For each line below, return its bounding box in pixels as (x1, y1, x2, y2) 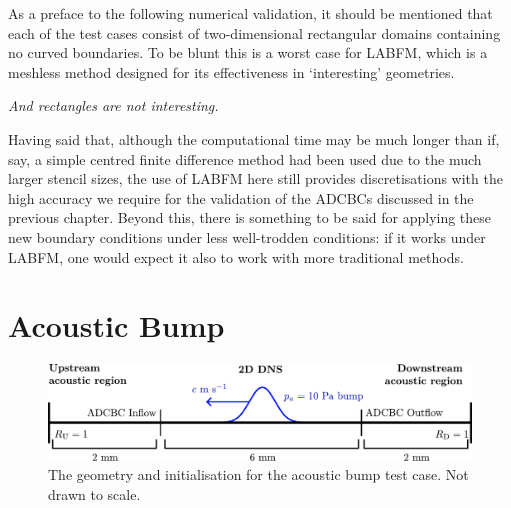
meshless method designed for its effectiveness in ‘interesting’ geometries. (8, 61, 455, 82)
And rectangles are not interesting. (8, 95, 219, 116)
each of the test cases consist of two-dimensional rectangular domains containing (8, 22, 501, 43)
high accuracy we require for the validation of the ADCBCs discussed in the (8, 187, 474, 208)
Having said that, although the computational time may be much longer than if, (8, 128, 500, 149)
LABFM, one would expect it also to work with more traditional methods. (8, 246, 464, 267)
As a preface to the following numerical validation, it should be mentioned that (8, 3, 493, 23)
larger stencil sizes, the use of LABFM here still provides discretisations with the (8, 168, 503, 189)
